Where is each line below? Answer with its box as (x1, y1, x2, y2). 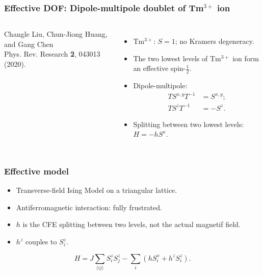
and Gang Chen (4, 38, 54, 49)
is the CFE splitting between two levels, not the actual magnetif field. (22, 219, 241, 230)
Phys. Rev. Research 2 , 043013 (4, 48, 100, 59)
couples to (25, 236, 57, 247)
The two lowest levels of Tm (133, 53, 221, 63)
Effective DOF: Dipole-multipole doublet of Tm (4, 1, 204, 14)
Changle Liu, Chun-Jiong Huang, (4, 29, 108, 39)
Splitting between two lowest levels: (133, 118, 244, 129)
